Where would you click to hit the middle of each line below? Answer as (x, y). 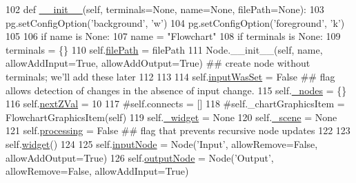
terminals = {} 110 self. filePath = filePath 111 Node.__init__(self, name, (164, 49)
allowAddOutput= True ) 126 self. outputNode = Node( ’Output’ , (140, 157)
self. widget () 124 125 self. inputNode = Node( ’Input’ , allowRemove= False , (162, 143)
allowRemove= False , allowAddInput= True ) (97, 171)
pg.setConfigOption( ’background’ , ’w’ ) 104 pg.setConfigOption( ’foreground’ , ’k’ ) (175, 22)
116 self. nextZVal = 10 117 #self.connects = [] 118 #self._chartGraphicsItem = (175, 104)
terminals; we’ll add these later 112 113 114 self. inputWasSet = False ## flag (170, 76)
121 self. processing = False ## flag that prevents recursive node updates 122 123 (178, 130)
